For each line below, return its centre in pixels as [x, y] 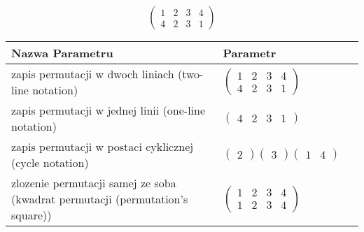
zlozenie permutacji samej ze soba [94, 183]
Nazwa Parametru [62, 53]
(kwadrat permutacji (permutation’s [100, 199]
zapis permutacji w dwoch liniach [93, 74]
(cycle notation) [50, 163]
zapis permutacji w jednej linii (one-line [108, 110]
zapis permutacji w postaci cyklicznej [103, 147]
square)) [31, 215]
